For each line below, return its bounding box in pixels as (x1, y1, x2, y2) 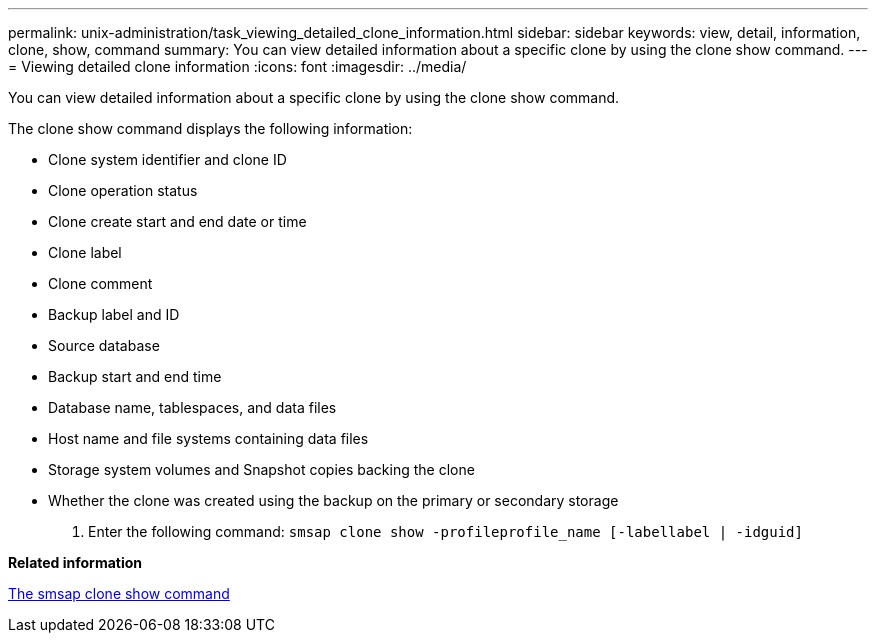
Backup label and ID (48, 306, 180, 323)
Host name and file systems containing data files (48, 430, 369, 447)
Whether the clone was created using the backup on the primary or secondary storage (48, 492, 619, 509)
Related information (8, 554, 143, 571)
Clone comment (48, 275, 153, 292)
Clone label (48, 244, 122, 261)
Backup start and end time (48, 368, 222, 385)
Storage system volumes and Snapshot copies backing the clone (48, 461, 475, 478)
